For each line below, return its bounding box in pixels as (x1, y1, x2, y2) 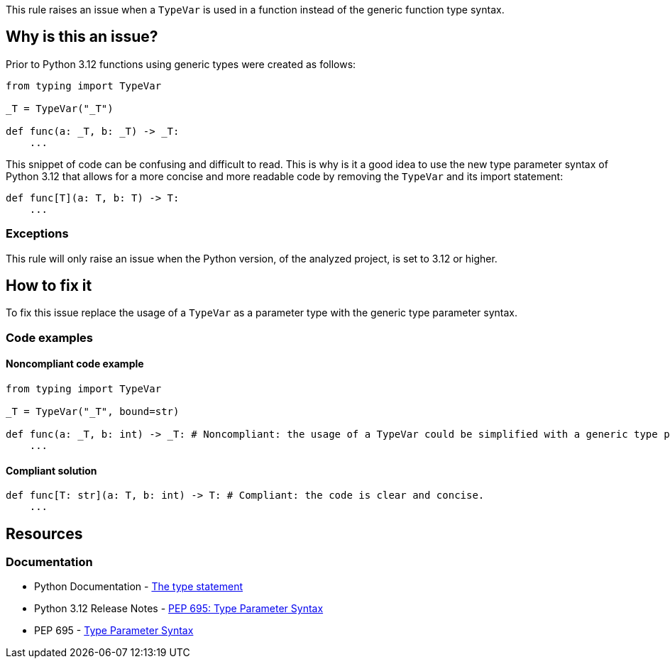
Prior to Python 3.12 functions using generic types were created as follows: (6, 57, 356, 70)
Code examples (6, 330, 94, 345)
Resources (6, 524, 83, 543)
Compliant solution (6, 464, 97, 477)
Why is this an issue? (6, 28, 158, 46)
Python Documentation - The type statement (34, 580, 243, 593)
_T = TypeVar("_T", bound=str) (6, 406, 180, 418)
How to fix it (6, 277, 92, 295)
